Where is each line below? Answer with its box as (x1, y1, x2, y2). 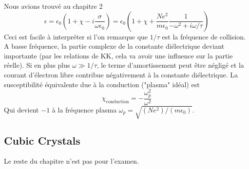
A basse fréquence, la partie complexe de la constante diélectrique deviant (4, 41, 225, 51)
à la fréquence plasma (52, 104, 117, 114)
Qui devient (4, 104, 39, 114)
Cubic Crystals (4, 132, 80, 148)
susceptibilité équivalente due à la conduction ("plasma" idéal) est (4, 79, 200, 89)
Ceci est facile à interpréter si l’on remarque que (4, 31, 148, 41)
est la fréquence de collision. (162, 31, 246, 41)
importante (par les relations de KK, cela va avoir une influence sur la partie (4, 50, 233, 60)
